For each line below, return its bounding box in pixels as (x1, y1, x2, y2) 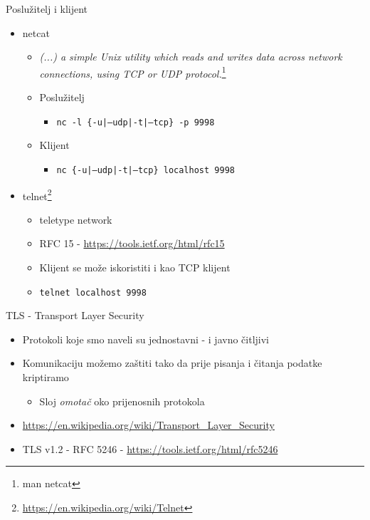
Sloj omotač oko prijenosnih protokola (39, 393, 205, 408)
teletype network (39, 212, 112, 227)
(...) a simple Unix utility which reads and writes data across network (39, 49, 342, 64)
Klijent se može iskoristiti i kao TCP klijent (39, 259, 231, 274)
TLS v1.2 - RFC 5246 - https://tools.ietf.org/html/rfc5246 (22, 441, 278, 456)
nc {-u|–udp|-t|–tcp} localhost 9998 (56, 165, 235, 175)
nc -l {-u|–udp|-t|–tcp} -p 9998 (56, 117, 215, 128)
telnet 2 (22, 186, 52, 203)
